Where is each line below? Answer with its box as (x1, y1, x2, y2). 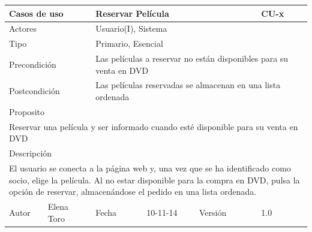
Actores (9, 22, 37, 35)
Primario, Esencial (95, 37, 163, 50)
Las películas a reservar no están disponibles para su (95, 52, 289, 65)
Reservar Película (95, 7, 169, 19)
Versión (199, 206, 227, 218)
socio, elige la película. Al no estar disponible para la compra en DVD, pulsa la (9, 173, 300, 186)
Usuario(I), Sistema (95, 22, 167, 35)
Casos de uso (9, 7, 64, 19)
